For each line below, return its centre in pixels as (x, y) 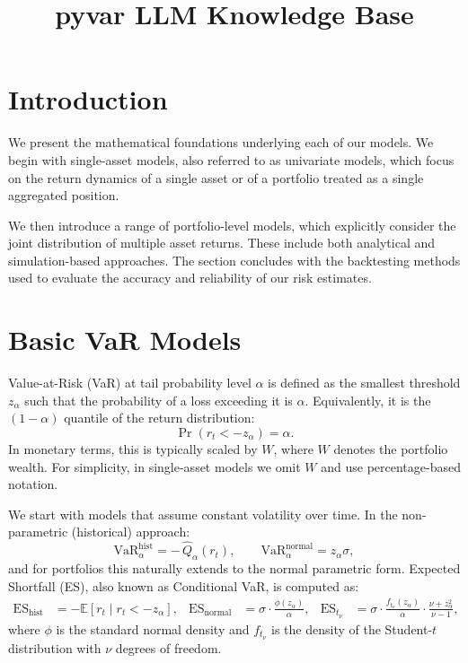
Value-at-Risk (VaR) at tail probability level (130, 383)
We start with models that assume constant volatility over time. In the (203, 514)
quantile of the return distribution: (159, 418)
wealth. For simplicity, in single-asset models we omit (155, 466)
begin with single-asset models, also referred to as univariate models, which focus (231, 159)
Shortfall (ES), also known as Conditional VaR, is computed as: (184, 585)
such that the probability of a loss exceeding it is (159, 400)
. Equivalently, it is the (368, 400)
